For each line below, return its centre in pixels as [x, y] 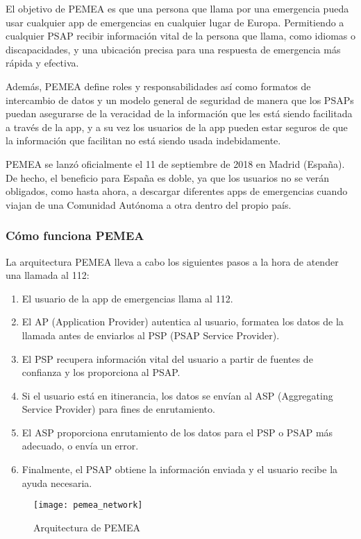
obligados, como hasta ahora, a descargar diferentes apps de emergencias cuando [177, 191]
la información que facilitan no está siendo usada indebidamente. [143, 140]
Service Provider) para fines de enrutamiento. [118, 409]
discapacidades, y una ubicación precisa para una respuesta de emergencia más [173, 49]
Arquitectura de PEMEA [87, 527]
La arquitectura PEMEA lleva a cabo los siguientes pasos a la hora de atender [172, 261]
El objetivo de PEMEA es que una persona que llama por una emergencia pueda [177, 8]
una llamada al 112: [48, 275]
